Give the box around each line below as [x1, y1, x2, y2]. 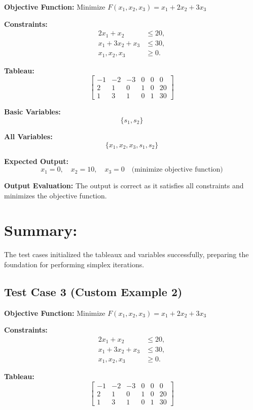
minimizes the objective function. [4, 190, 107, 200]
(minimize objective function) [131, 166, 223, 174]
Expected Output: [4, 155, 68, 166]
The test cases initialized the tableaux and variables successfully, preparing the [4, 249, 249, 260]
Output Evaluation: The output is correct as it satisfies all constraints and [4, 180, 244, 191]
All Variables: [4, 131, 53, 141]
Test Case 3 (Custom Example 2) [4, 284, 183, 299]
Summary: [4, 220, 78, 240]
